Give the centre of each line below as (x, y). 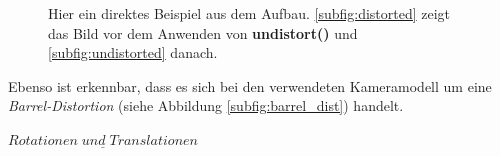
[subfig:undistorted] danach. (133, 52)
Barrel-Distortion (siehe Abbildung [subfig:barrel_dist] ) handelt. (206, 105)
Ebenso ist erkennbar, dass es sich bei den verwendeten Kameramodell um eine (250, 85)
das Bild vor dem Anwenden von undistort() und (203, 32)
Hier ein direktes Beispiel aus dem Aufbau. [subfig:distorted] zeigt (249, 13)
